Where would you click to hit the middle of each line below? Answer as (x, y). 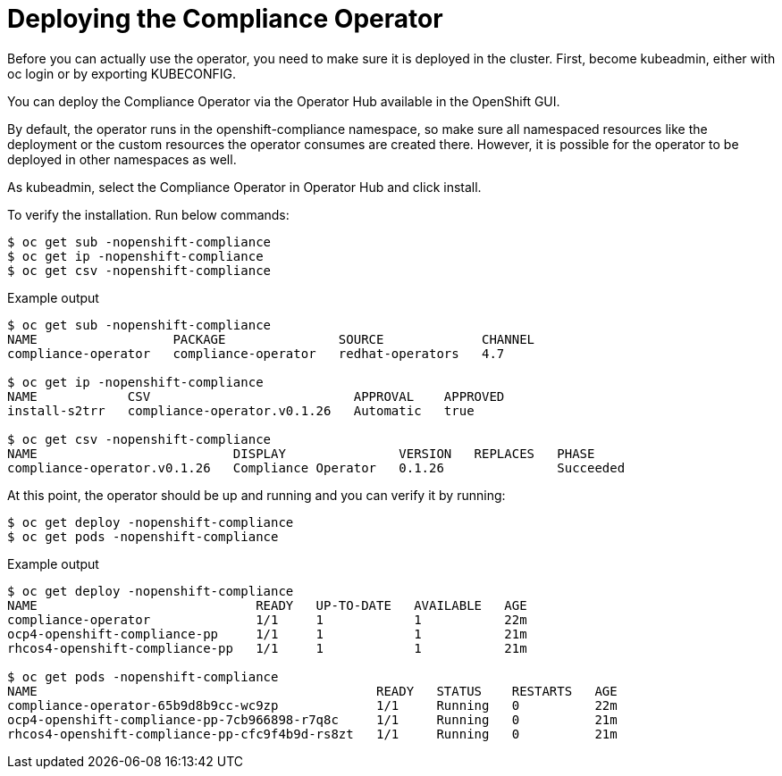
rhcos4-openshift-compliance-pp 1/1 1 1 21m (267, 648)
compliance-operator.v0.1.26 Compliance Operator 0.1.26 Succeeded (316, 467)
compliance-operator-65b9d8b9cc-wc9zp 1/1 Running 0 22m (312, 705)
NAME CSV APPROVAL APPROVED (256, 396)
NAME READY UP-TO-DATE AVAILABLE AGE (267, 605)
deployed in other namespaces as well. (122, 159)
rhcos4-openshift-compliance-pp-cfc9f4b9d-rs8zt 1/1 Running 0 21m (312, 734)
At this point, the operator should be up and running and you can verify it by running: (256, 495)
